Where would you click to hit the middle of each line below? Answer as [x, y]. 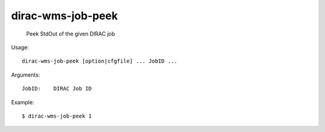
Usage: [20, 47]
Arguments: [26, 75]
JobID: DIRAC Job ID [57, 89]
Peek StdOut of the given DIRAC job [71, 34]
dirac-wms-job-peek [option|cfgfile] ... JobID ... [100, 61]
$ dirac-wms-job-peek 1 [57, 116]
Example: [23, 102]
